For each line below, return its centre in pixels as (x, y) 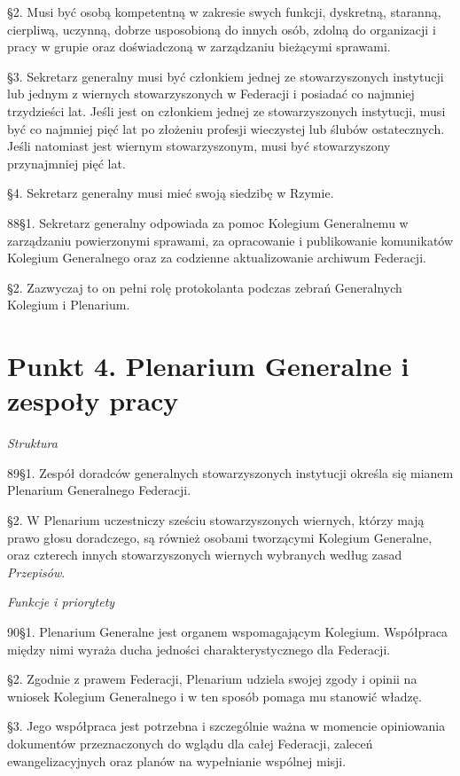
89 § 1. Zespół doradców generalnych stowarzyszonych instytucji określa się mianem (230, 472)
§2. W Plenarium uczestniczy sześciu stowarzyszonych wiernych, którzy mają (216, 520)
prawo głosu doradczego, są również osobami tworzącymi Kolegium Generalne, (220, 537)
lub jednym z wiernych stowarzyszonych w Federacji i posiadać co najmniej (211, 94)
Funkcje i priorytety (61, 602)
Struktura (32, 443)
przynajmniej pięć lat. (66, 163)
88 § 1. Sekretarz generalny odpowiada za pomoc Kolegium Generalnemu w (208, 222)
